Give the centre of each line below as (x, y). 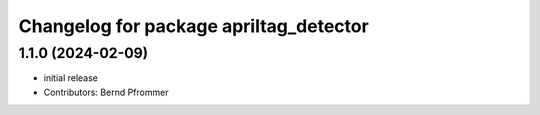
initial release (71, 78)
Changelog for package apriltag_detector (193, 26)
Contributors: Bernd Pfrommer (106, 92)
